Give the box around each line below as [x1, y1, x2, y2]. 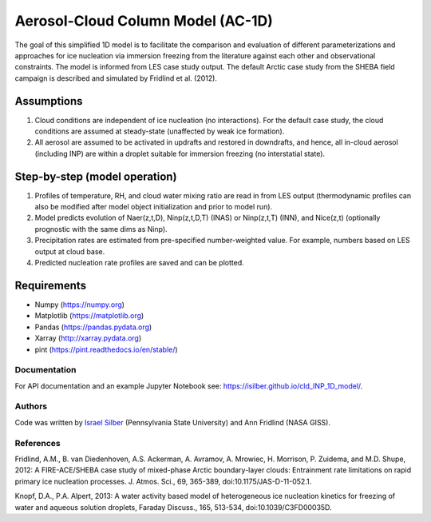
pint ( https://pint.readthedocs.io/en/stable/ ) [34, 345, 179, 354]
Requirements [14, 278, 87, 292]
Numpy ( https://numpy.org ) [34, 300, 125, 309]
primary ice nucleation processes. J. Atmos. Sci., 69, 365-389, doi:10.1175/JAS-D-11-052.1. [14, 476, 312, 486]
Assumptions [14, 94, 83, 108]
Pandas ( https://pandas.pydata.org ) [34, 322, 152, 332]
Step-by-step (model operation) [14, 169, 177, 183]
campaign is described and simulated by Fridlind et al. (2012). [14, 73, 217, 83]
